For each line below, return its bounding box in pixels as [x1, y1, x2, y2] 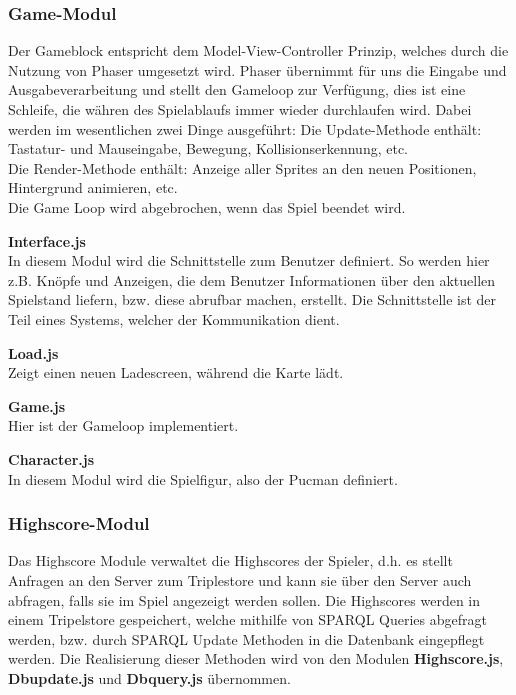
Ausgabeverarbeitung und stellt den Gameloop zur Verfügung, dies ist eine [8, 79, 466, 100]
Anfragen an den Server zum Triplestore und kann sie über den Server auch [8, 569, 472, 590]
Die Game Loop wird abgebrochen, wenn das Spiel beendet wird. [8, 196, 406, 217]
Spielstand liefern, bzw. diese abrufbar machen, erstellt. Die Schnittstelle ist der [8, 289, 497, 310]
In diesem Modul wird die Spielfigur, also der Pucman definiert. [8, 468, 398, 489]
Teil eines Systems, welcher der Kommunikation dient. [8, 308, 340, 329]
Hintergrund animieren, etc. [8, 177, 178, 198]
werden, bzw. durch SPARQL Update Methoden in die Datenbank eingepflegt [8, 628, 485, 649]
